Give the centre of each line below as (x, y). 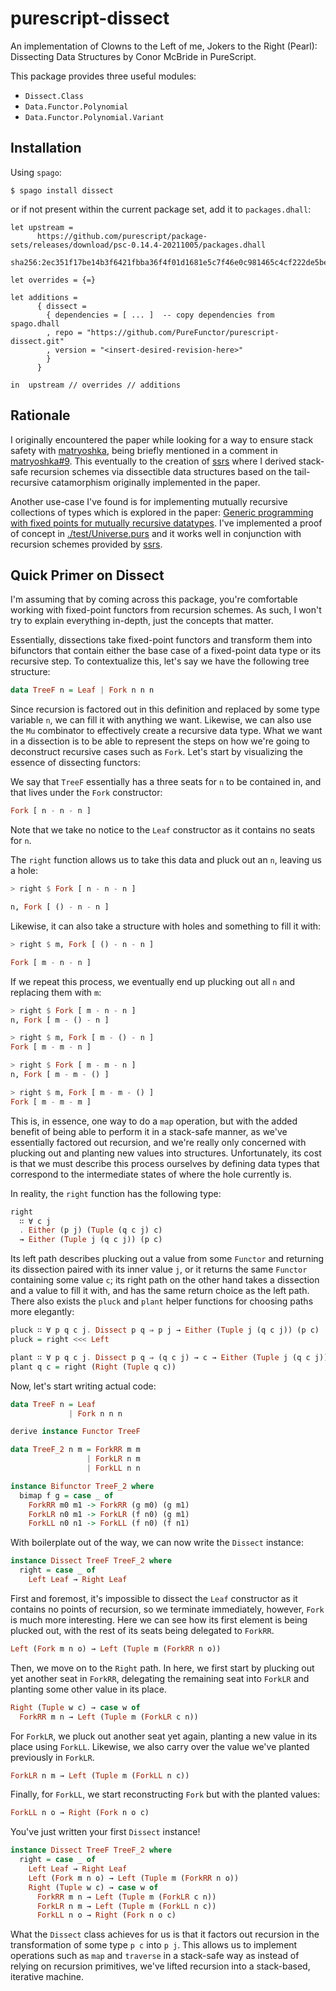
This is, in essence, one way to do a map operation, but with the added (154, 1121)
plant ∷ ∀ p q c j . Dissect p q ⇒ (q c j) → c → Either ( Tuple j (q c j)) (169, 1357)
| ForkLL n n (113, 1468)
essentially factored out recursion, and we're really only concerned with (158, 1142)
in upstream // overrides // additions (96, 385)
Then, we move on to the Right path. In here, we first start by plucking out (162, 1668)
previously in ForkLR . (52, 1757)
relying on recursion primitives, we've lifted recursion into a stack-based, (160, 1966)
